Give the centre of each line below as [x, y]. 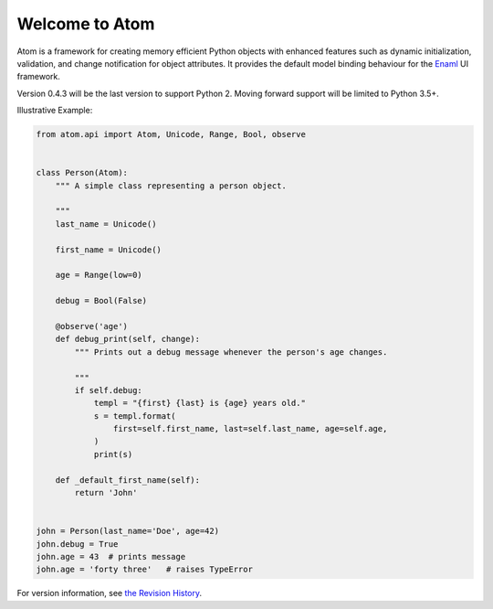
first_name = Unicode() [108, 250]
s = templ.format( [135, 416]
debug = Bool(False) [101, 301]
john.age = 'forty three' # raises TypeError [144, 570]
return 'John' [106, 493]
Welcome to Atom [86, 24]
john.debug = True [77, 544]
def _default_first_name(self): [128, 480]
